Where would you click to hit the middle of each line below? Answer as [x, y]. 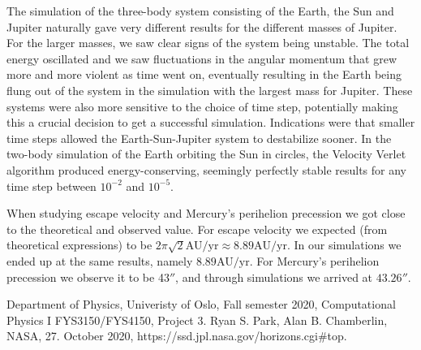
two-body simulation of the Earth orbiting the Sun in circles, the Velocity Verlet [206, 154]
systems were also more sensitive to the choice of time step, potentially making [202, 106]
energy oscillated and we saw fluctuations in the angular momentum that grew [202, 58]
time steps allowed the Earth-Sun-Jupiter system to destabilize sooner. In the [199, 138]
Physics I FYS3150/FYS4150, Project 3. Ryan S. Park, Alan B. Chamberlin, [197, 320]
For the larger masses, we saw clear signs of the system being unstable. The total [208, 43]
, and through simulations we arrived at [274, 277]
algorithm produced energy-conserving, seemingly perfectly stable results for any [207, 169]
